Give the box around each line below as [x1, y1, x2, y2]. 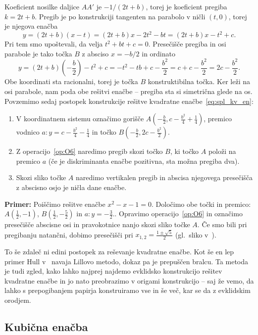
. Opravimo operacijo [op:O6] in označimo [114, 208, 243, 219]
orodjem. [4, 294, 31, 305]
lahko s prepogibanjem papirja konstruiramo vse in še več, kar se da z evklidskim [4, 285, 251, 295]
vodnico [16, 127, 40, 137]
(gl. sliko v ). [175, 229, 216, 239]
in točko [92, 127, 116, 137]
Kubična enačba [4, 319, 88, 334]
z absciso [82, 48, 109, 58]
